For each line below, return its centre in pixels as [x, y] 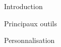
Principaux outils [30, 23]
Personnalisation [29, 40]
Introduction [23, 6]
